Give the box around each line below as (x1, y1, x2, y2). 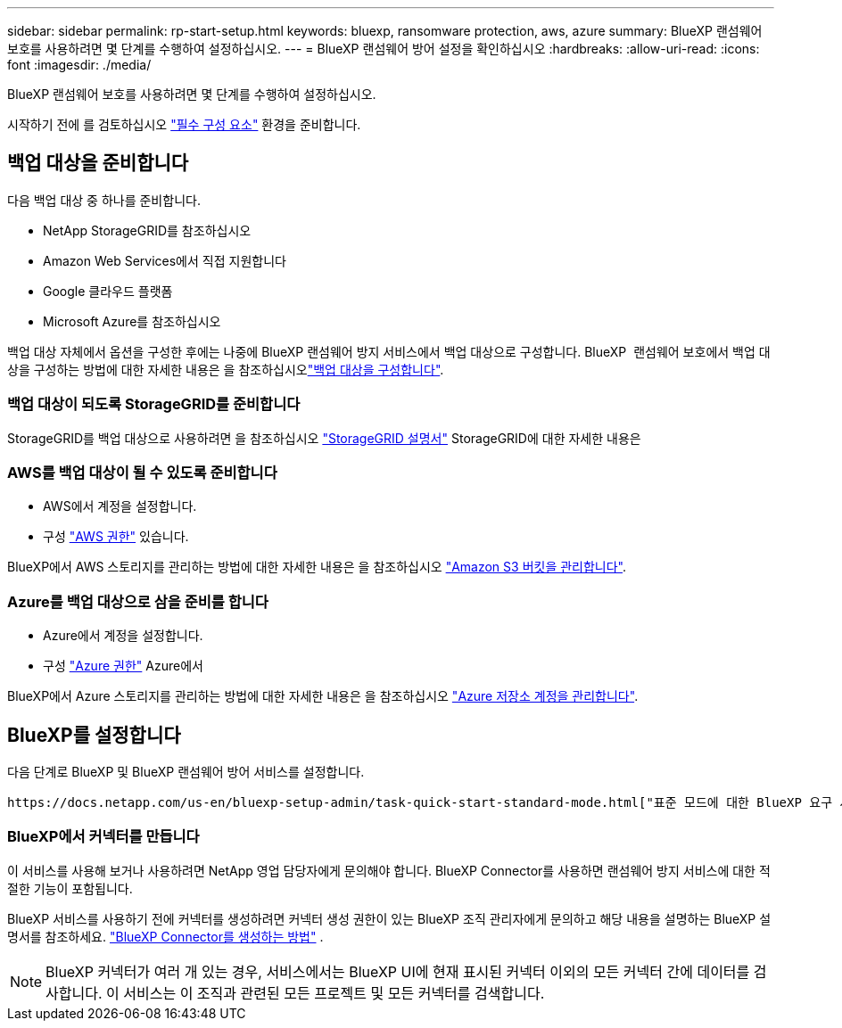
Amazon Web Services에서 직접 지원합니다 (43, 252, 286, 268)
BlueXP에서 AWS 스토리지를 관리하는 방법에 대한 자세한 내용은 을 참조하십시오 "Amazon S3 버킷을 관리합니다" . (7, 559, 627, 575)
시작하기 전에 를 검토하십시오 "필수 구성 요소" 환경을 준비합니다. (7, 117, 361, 132)
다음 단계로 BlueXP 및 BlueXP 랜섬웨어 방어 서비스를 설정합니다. (7, 763, 365, 779)
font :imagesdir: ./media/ (7, 57, 152, 72)
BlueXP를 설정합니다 (7, 723, 181, 746)
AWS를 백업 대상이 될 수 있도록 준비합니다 (7, 463, 277, 481)
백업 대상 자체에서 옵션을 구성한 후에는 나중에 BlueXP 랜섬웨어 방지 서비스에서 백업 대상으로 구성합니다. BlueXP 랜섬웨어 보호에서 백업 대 (7, 343, 771, 359)
